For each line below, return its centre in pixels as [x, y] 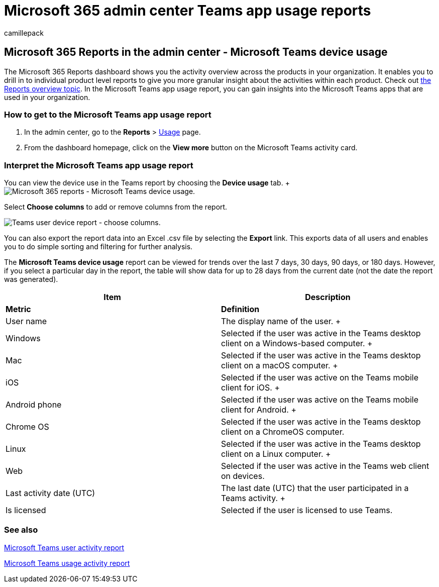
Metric [18, 309]
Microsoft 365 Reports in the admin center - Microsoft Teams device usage [196, 52]
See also [21, 530]
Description [328, 297]
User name [26, 321]
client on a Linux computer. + [276, 454]
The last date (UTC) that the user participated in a [315, 488]
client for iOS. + [251, 388]
